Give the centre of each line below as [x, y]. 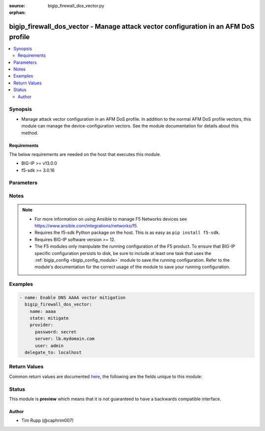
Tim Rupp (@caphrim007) [47, 420]
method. [30, 133]
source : [17, 6]
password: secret [56, 332]
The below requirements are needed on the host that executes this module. [85, 154]
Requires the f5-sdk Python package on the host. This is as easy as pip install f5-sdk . [127, 232]
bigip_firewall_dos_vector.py [76, 6]
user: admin [49, 345]
